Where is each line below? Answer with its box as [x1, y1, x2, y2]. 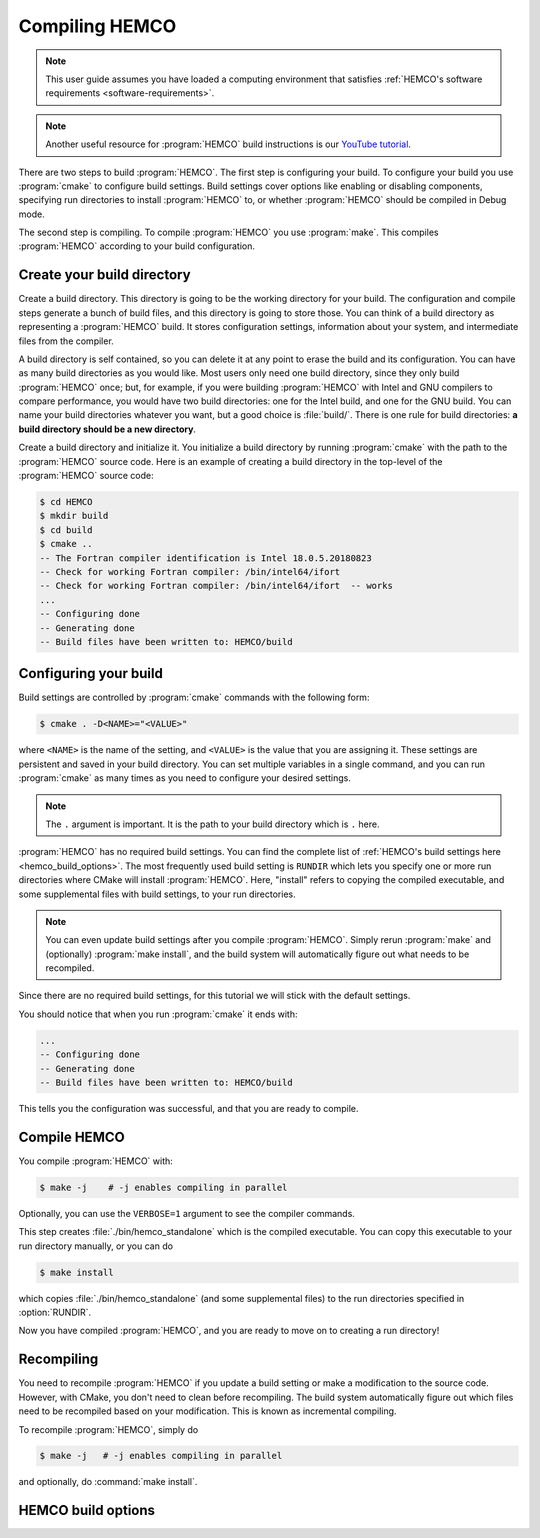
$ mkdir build [39, 510, 109, 522]
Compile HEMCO [18, 1128, 125, 1145]
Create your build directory [18, 266, 191, 284]
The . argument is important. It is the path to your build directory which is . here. [45, 818, 380, 830]
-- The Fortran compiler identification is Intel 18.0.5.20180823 [39, 552, 372, 564]
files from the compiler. [18, 335, 114, 347]
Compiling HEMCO [18, 15, 177, 37]
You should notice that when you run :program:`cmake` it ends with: [18, 1008, 298, 1020]
